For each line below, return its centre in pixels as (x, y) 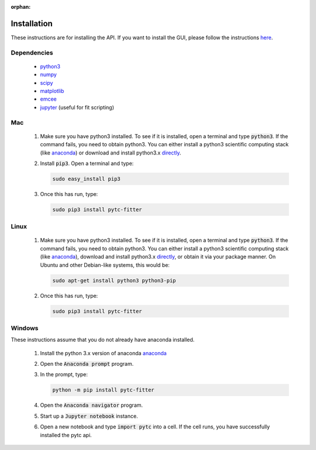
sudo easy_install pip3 (87, 179)
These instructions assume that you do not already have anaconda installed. (103, 340)
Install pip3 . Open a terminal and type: (87, 163)
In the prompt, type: (64, 375)
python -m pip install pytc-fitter (103, 390)
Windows (25, 328)
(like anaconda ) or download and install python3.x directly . (111, 153)
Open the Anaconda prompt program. (87, 364)
